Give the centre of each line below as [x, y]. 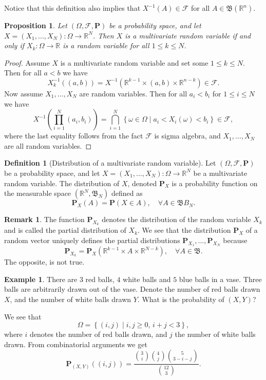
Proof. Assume [27, 62]
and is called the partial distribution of [65, 230]
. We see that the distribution [184, 230]
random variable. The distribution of [62, 183]
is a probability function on [215, 183]
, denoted [142, 183]
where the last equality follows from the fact [74, 136]
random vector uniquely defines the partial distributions [92, 240]
